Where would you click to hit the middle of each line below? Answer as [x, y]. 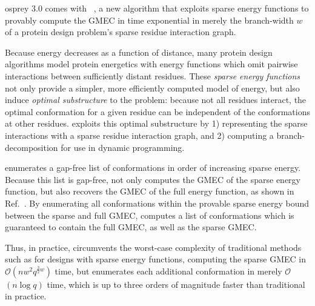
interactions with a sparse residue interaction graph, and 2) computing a [139, 135]
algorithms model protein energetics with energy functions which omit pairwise [151, 64]
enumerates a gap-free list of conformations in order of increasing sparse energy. [153, 168]
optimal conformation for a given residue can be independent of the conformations [157, 111]
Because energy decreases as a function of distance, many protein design [139, 52]
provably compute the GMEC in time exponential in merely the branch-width [149, 20]
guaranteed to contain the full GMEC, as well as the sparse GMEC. [131, 227]
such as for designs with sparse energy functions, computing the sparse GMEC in [155, 259]
